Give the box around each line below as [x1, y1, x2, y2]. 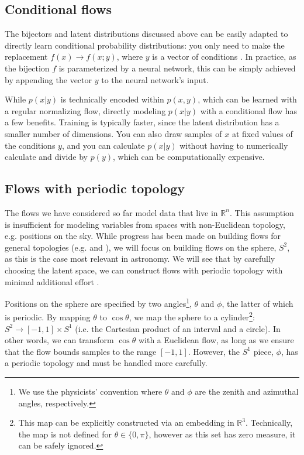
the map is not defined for [18, 427, 112, 440]
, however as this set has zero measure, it [148, 427, 296, 440]
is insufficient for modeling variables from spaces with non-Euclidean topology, [5, 218, 285, 230]
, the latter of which [222, 297, 293, 309]
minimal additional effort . [5, 275, 99, 288]
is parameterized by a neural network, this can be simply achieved [58, 61, 296, 74]
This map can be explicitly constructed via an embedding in [18, 416, 234, 429]
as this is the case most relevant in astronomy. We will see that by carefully [5, 252, 275, 265]
